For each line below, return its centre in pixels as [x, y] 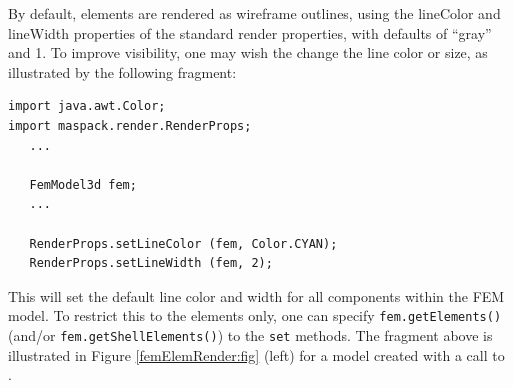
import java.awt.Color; [87, 106]
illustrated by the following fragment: [122, 71]
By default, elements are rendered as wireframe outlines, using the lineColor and [254, 13]
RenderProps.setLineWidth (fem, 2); [151, 263]
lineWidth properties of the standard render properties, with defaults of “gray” [250, 32]
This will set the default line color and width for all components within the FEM [256, 295]
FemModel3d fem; [83, 184]
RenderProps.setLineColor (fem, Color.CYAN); [183, 243]
